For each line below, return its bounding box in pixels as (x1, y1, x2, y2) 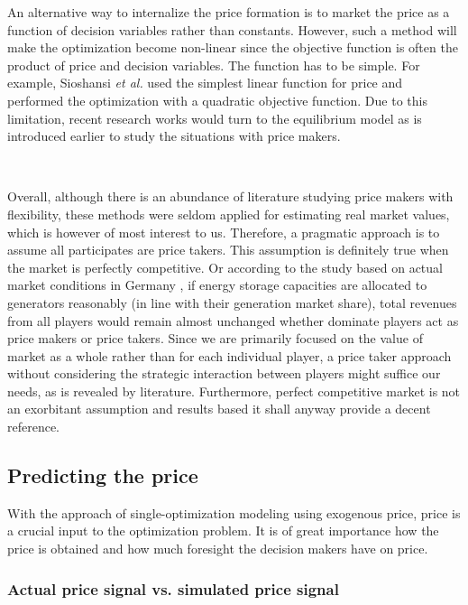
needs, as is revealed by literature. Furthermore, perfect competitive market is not (7, 381, 461, 400)
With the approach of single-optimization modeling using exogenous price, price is (7, 503, 461, 522)
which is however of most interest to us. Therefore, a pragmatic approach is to (7, 222, 440, 241)
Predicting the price (7, 461, 198, 489)
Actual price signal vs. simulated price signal (7, 577, 339, 600)
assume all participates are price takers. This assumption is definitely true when (7, 240, 449, 259)
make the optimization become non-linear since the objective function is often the (7, 38, 458, 57)
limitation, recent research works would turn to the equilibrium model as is (7, 108, 422, 127)
